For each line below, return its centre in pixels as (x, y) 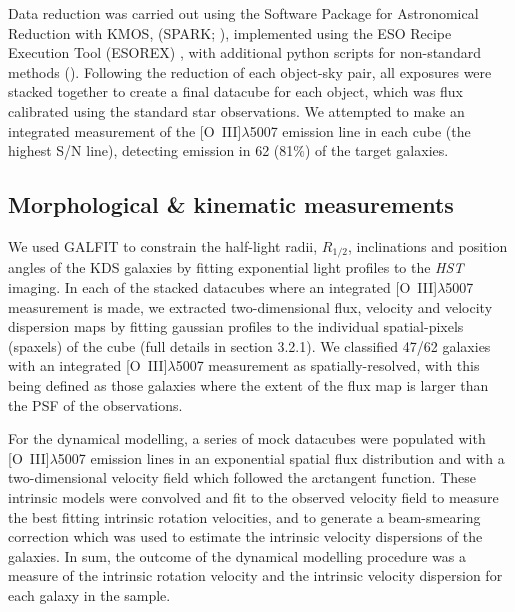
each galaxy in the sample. (89, 594)
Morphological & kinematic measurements (231, 204)
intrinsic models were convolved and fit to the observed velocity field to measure (253, 496)
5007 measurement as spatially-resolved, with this (327, 365)
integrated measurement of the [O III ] (125, 130)
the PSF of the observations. (95, 404)
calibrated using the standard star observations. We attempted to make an (236, 110)
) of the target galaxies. (376, 150)
